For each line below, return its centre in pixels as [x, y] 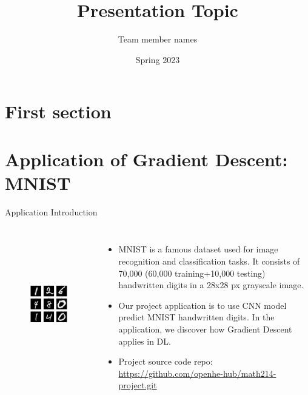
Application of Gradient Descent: [146, 159]
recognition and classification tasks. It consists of [209, 261]
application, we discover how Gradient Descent [205, 329]
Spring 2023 [158, 59]
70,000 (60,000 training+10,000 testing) [192, 273]
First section [58, 111]
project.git [138, 385]
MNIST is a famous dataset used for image [198, 249]
